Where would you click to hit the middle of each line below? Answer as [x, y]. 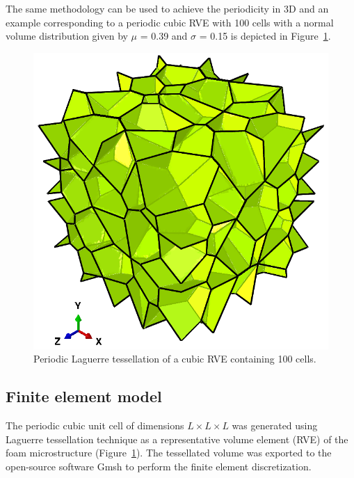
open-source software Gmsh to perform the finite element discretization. [159, 466]
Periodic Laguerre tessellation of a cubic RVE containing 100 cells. [175, 359]
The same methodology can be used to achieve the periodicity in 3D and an [167, 8]
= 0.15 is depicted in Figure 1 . [265, 36]
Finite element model [84, 396]
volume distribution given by [67, 36]
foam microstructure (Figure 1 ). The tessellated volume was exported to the [169, 453]
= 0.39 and [164, 36]
